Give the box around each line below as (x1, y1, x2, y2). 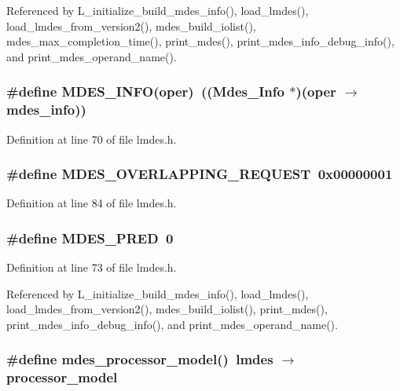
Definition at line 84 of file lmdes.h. (6, 195, 177, 211)
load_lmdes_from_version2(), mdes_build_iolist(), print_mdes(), (6, 301, 328, 317)
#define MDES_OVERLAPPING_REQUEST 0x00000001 (6, 164, 393, 184)
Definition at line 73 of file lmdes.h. (6, 259, 177, 276)
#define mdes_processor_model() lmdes (6, 349, 273, 369)
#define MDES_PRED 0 (6, 228, 174, 247)
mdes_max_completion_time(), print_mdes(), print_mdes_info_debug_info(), (6, 33, 394, 49)
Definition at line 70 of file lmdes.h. (6, 130, 177, 147)
